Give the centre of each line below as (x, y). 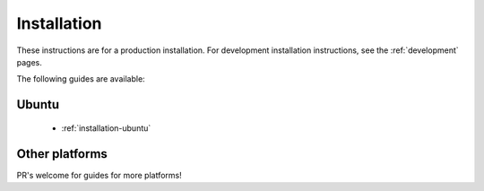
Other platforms (62, 154)
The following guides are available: (81, 79)
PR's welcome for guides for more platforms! (99, 175)
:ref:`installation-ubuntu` (106, 128)
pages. (29, 62)
